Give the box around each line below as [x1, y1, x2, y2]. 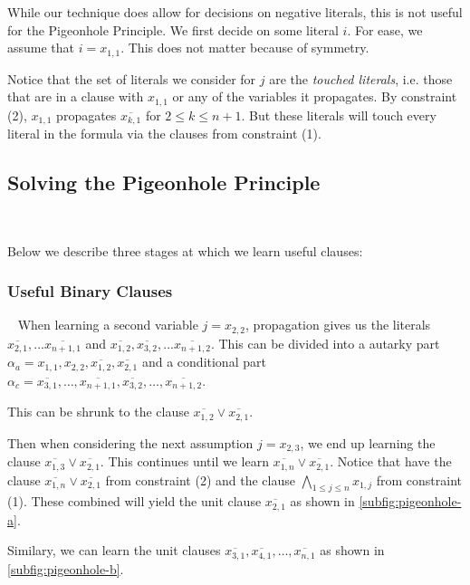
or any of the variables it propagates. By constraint [172, 87, 457, 106]
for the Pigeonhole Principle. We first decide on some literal [7, 20, 339, 39]
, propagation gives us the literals [245, 315, 431, 334]
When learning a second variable [17, 315, 198, 334]
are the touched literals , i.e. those [269, 69, 453, 88]
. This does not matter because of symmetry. [120, 38, 369, 57]
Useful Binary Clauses [7, 280, 173, 302]
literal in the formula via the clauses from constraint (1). [7, 124, 321, 143]
